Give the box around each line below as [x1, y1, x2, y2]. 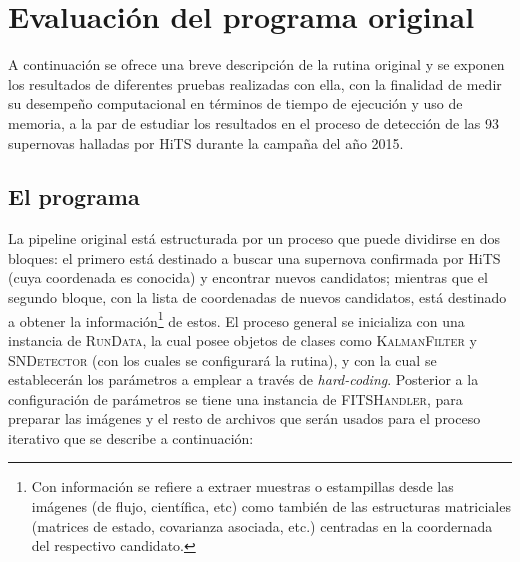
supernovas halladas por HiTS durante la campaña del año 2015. [8, 132, 404, 153]
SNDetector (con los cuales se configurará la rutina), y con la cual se [8, 349, 437, 370]
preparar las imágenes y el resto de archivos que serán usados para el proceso [8, 408, 481, 429]
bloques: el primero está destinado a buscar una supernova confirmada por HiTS [8, 247, 501, 268]
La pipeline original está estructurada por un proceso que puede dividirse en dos [8, 228, 501, 249]
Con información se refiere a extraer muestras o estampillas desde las [31, 476, 454, 497]
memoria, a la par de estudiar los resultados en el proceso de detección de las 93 [8, 112, 499, 133]
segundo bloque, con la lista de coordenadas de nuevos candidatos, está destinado [8, 287, 507, 308]
